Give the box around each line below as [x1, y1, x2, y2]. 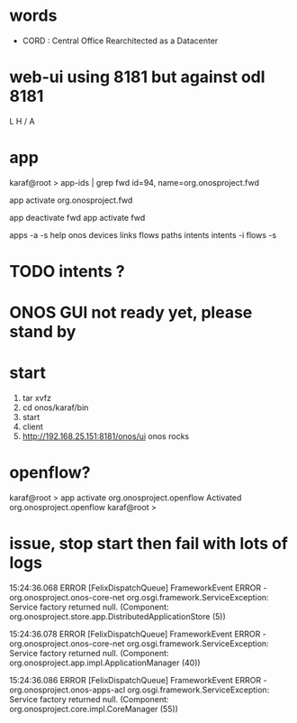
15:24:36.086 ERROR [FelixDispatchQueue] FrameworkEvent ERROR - [9, 675, 267, 685]
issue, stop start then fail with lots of [9, 534, 288, 554]
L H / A [9, 115, 35, 126]
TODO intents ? [9, 261, 125, 281]
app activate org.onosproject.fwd [9, 195, 133, 206]
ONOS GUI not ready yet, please [9, 303, 253, 323]
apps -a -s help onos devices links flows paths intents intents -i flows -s [9, 229, 277, 240]
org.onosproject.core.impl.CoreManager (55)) [9, 704, 178, 714]
